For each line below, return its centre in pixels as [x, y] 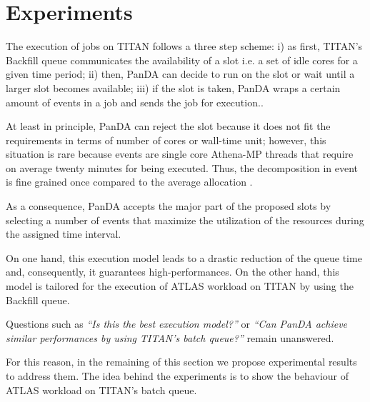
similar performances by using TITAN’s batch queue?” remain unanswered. [170, 337]
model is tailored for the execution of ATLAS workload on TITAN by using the [180, 286]
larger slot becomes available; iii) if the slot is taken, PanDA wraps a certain [173, 87]
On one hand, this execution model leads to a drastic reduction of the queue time [184, 257]
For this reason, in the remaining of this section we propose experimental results [181, 362]
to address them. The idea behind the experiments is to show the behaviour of [177, 376]
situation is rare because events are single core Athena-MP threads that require [180, 154]
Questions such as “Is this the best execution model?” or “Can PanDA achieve [177, 324]
